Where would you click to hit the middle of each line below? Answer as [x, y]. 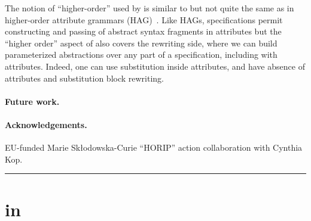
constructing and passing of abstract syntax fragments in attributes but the [143, 31]
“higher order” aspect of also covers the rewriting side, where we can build [141, 43]
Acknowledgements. [46, 124]
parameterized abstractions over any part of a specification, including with [141, 55]
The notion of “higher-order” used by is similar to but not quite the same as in [150, 8]
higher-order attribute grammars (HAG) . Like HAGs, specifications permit [144, 19]
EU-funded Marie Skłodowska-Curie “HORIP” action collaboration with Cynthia [154, 147]
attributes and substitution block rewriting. [85, 78]
